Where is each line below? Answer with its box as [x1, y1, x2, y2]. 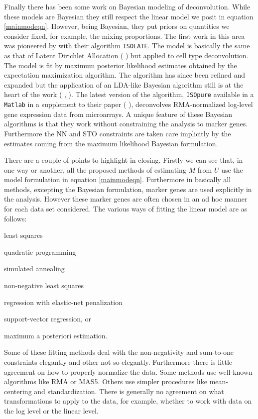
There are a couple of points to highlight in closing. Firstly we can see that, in [4, 155, 243, 165]
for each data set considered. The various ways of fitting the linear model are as [4, 204, 248, 214]
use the [221, 164, 243, 175]
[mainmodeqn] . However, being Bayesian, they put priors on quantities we [4, 21, 230, 31]
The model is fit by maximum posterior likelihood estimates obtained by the [4, 60, 237, 70]
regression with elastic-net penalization [4, 297, 123, 307]
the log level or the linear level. [4, 405, 99, 416]
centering [4, 386, 32, 396]
